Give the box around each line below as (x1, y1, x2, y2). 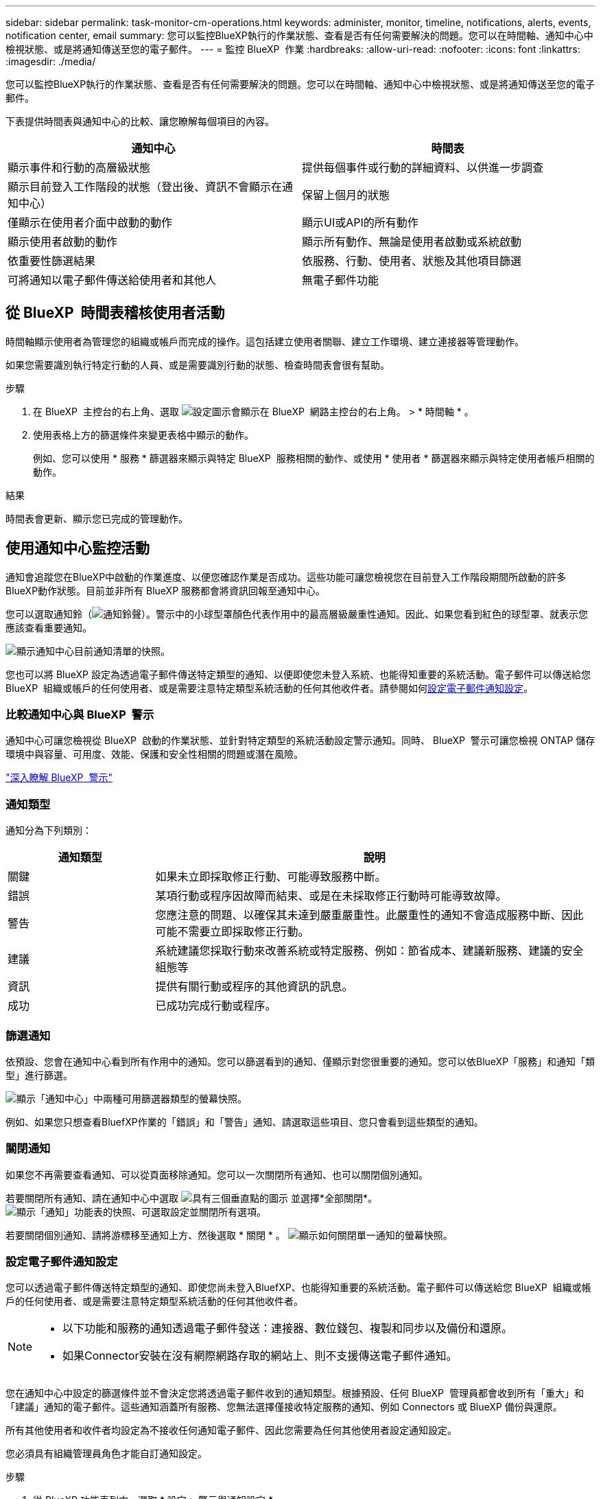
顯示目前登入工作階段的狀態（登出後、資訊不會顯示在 (8, 180, 283, 194)
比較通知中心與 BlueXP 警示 (5, 708, 154, 722)
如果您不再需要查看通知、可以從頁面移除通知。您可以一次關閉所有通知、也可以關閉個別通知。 (5, 1168, 428, 1181)
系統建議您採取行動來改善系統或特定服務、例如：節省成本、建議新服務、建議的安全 (155, 944, 584, 958)
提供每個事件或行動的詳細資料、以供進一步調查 (302, 161, 544, 174)
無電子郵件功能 (302, 273, 379, 287)
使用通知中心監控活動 (5, 539, 150, 557)
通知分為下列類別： (5, 824, 92, 837)
